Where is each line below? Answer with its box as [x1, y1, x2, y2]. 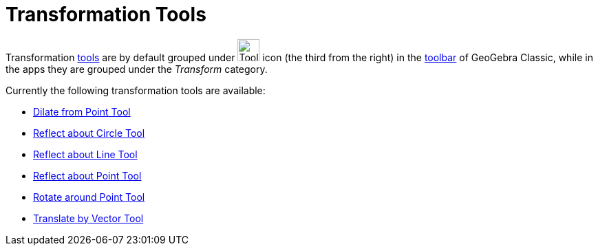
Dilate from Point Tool [33, 105, 131, 118]
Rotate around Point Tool [33, 190, 145, 203]
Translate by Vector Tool [33, 212, 144, 224]
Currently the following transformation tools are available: [6, 84, 266, 96]
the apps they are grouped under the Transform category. [6, 63, 268, 75]
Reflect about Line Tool [33, 148, 138, 160]
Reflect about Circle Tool [33, 127, 145, 139]
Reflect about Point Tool [33, 169, 142, 182]
